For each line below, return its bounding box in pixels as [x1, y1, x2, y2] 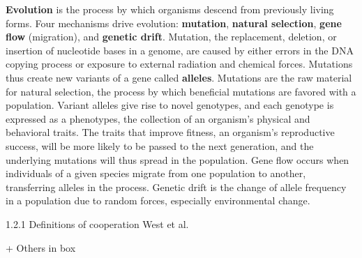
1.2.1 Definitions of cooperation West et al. [6, 216, 189, 231]
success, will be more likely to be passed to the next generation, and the [6, 138, 314, 153]
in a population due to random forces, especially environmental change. [6, 193, 310, 208]
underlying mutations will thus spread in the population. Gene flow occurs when [6, 152, 349, 167]
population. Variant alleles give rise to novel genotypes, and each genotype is [6, 98, 334, 112]
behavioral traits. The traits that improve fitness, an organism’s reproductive [6, 125, 335, 139]
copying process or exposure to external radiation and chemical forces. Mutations [6, 56, 353, 71]
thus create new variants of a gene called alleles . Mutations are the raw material [6, 70, 352, 84]
